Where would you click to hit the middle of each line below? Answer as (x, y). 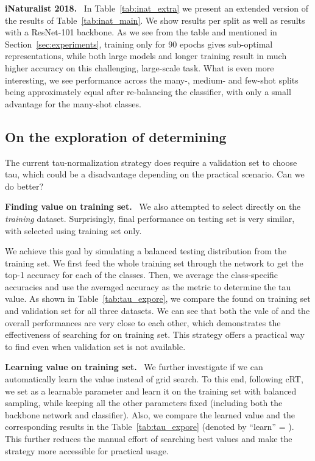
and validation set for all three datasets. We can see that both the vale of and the (157, 311)
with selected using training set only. (73, 230)
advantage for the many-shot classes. (73, 103)
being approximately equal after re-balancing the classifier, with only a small (148, 92)
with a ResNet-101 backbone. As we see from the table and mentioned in (141, 32)
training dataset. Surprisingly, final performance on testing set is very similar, (150, 218)
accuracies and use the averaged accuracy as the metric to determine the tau (148, 286)
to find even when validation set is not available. (95, 346)
